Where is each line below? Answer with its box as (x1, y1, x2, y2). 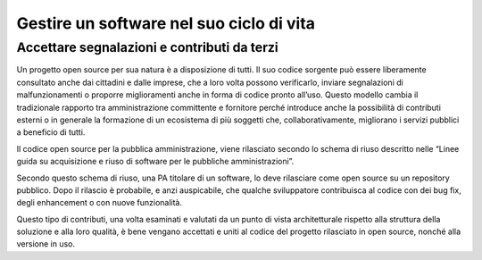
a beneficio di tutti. (16, 127, 86, 138)
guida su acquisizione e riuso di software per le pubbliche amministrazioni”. (16, 156, 295, 167)
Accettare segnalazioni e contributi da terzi (16, 39, 278, 55)
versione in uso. (16, 239, 76, 249)
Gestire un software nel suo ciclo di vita (16, 13, 316, 33)
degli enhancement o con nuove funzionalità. (16, 197, 183, 208)
